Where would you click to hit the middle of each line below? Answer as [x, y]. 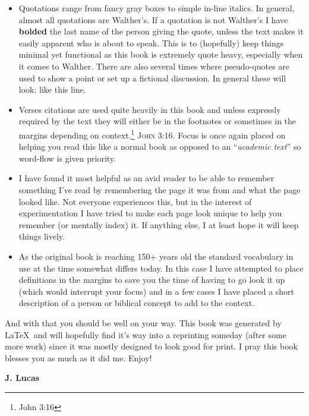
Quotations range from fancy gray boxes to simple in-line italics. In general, [157, 8]
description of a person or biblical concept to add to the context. [136, 303]
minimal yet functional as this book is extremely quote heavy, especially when [161, 54]
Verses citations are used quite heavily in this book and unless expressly [150, 109]
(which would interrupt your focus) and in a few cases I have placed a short [157, 291]
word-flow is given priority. [67, 158]
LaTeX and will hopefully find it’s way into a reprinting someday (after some [146, 334]
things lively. [42, 236]
